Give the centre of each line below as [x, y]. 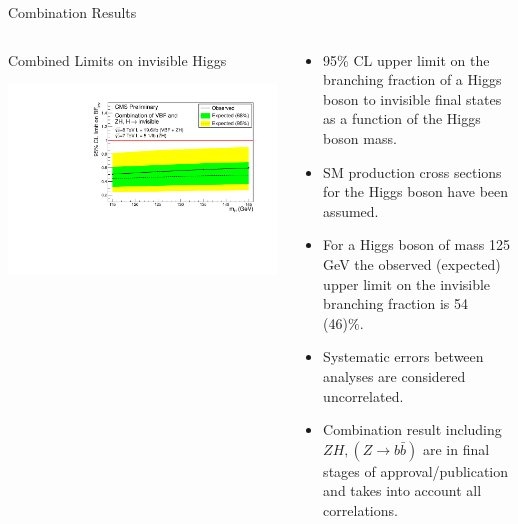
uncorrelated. [363, 395]
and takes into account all [402, 490]
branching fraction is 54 [395, 303]
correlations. [360, 509]
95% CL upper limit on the [406, 59]
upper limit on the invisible [407, 283]
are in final [456, 448]
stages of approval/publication [416, 470]
